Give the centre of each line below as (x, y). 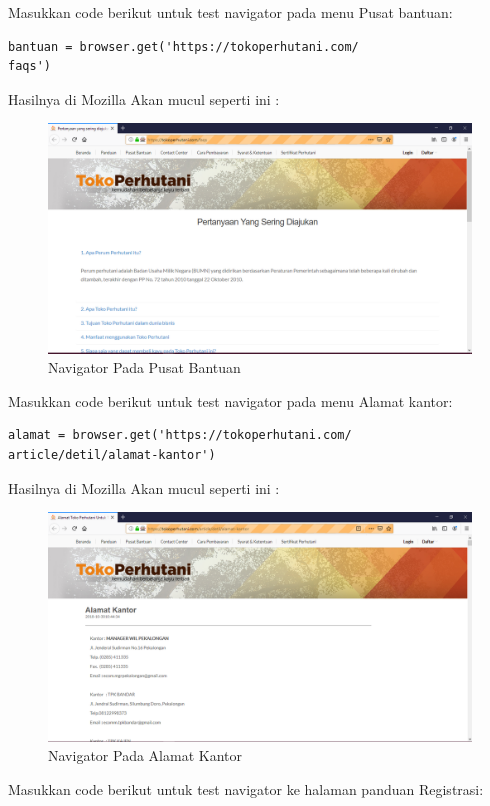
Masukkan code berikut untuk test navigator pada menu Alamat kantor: (230, 400)
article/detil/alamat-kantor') (112, 454)
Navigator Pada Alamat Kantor (145, 755)
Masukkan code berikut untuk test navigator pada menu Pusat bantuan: (230, 12)
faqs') (29, 66)
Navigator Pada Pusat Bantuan (144, 367)
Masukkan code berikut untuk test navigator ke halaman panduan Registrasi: (246, 788)
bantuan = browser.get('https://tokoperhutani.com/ (183, 46)
